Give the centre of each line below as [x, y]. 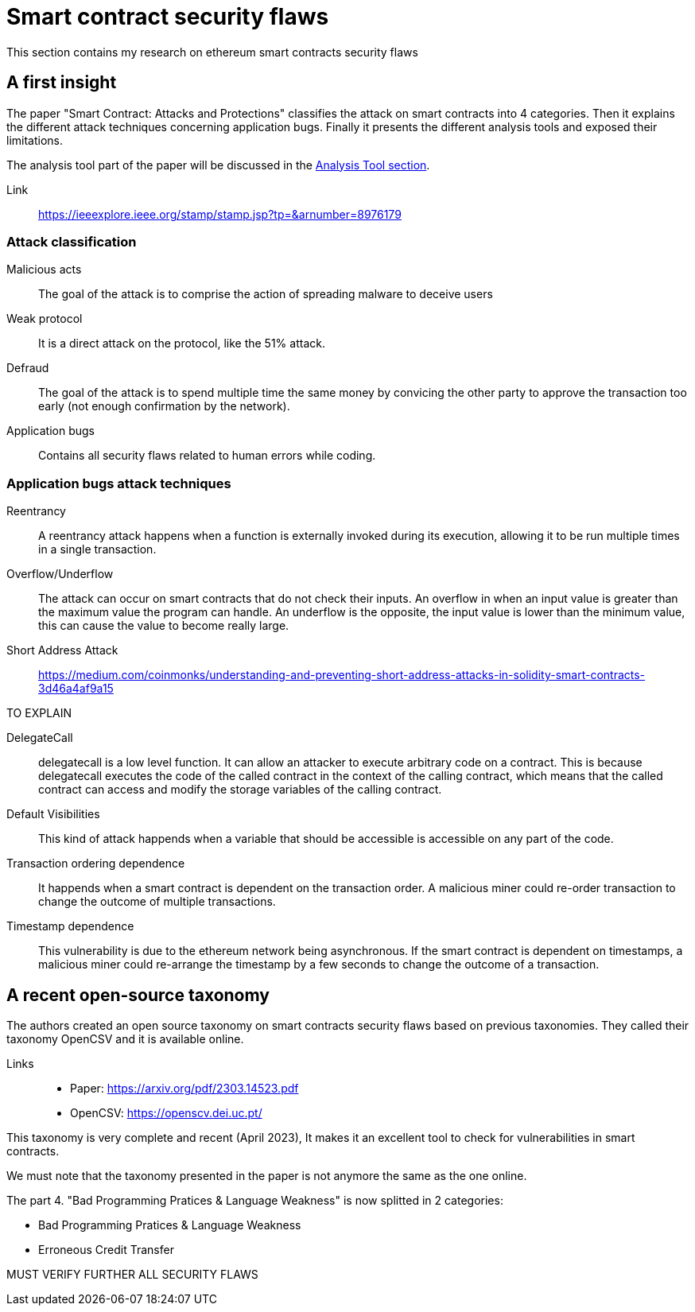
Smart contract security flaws [168, 17]
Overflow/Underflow [60, 574]
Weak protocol [45, 319]
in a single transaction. [97, 549]
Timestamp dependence [70, 926]
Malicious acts [44, 270]
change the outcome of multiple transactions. [157, 902]
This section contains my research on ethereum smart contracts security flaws [212, 52]
